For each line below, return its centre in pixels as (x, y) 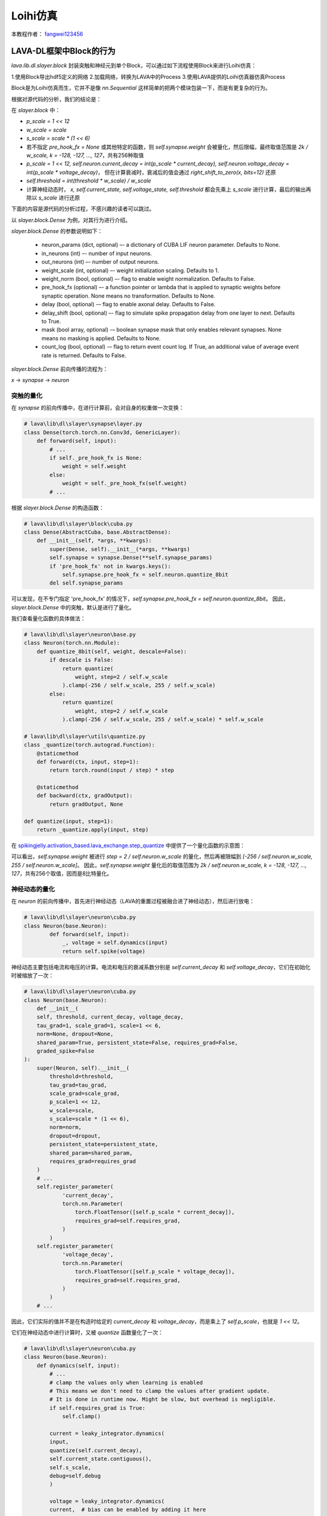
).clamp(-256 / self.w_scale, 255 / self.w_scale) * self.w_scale (163, 719)
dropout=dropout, (75, 1136)
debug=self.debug (75, 1476)
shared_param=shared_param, (91, 1153)
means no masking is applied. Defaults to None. (101, 338)
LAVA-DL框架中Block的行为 (63, 51)
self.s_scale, (70, 1467)
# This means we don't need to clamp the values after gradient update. (160, 1391)
